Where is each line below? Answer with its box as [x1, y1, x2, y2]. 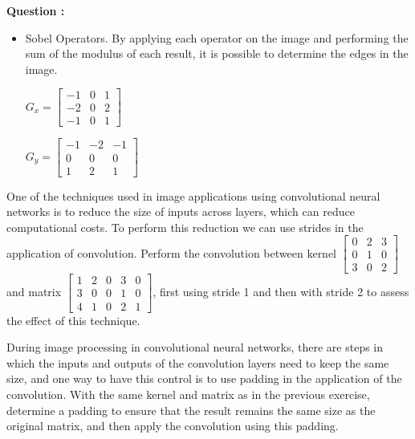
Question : [6, 2, 65, 18]
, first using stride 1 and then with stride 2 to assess [153, 283, 409, 299]
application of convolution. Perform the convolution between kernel [6, 244, 337, 261]
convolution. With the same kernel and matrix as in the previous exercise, [6, 385, 370, 402]
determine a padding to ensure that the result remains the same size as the [6, 401, 376, 418]
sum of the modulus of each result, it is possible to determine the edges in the [25, 45, 409, 62]
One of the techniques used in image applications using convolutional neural [6, 187, 380, 204]
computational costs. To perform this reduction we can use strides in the [6, 218, 364, 235]
